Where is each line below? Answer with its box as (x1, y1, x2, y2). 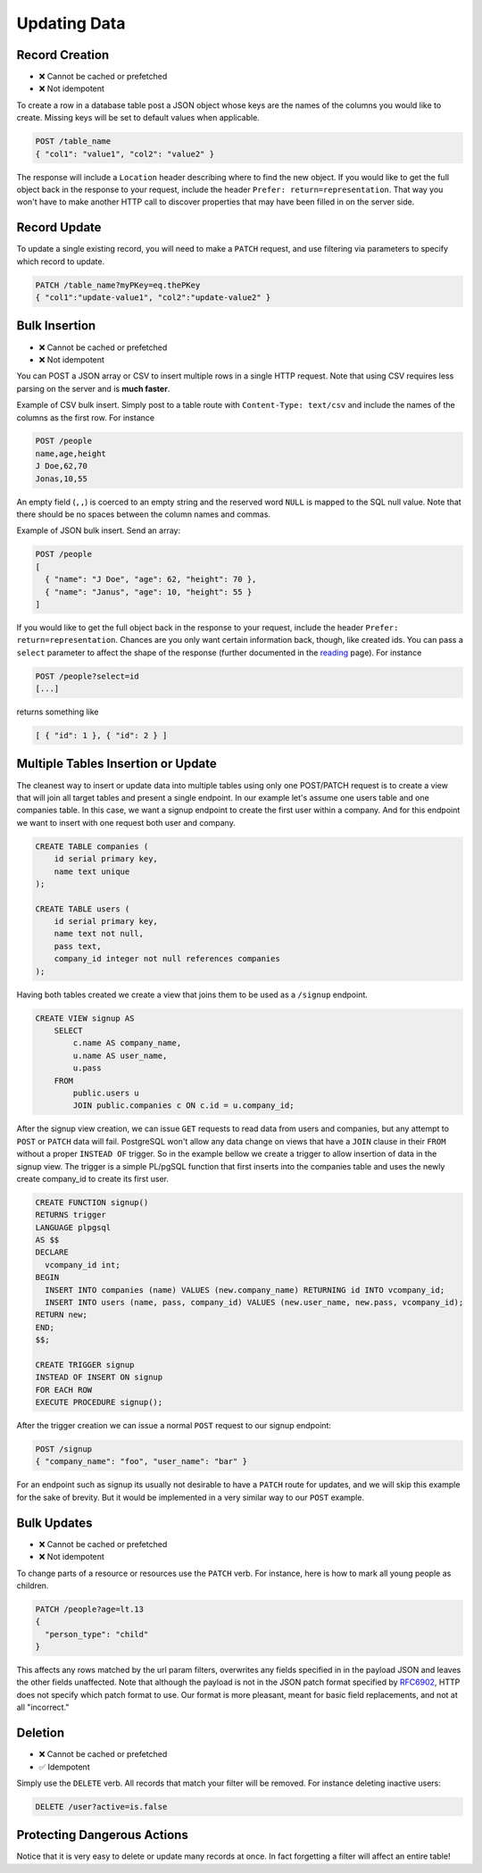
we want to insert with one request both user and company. (16, 817, 236, 828)
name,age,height (35, 448, 107, 459)
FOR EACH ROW (35, 1385, 93, 1394)
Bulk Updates (16, 1515, 93, 1530)
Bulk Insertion (16, 318, 96, 334)
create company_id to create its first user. (16, 1173, 170, 1184)
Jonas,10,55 (35, 473, 88, 484)
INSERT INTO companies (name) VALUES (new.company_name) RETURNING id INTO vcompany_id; (45, 1285, 445, 1294)
